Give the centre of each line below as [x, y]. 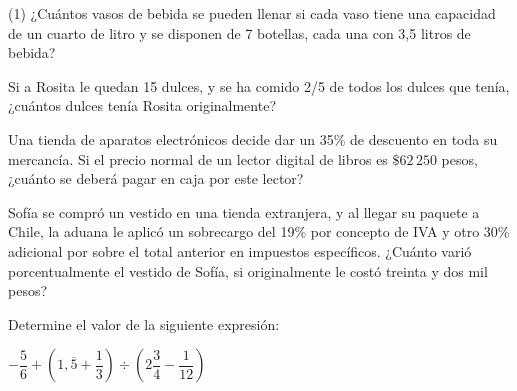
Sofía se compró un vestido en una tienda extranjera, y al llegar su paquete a [244, 211]
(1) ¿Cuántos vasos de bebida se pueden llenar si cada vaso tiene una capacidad [252, 13]
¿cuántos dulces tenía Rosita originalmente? [142, 105]
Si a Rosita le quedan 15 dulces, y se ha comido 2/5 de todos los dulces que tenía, [259, 85]
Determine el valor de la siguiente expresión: [144, 323]
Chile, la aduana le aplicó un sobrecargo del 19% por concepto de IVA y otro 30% [259, 231]
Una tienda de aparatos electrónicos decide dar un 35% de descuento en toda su [253, 138]
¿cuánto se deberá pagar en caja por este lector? [156, 178]
